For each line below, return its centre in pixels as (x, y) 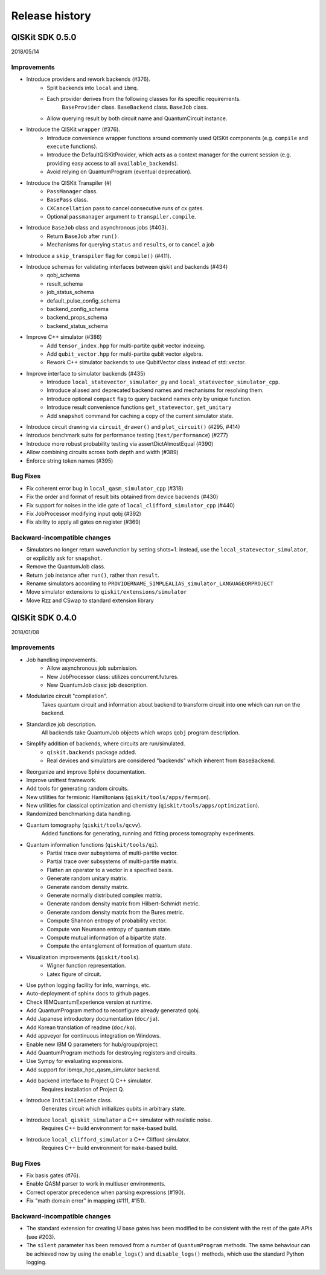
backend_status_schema (77, 326)
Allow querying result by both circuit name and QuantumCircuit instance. (137, 118)
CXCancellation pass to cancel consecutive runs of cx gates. (126, 208)
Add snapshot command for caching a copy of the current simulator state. (140, 416)
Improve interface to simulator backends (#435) (86, 373)
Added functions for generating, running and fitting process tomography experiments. (148, 833)
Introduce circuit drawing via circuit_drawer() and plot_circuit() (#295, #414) (133, 427)
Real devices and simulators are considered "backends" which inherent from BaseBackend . (161, 760)
